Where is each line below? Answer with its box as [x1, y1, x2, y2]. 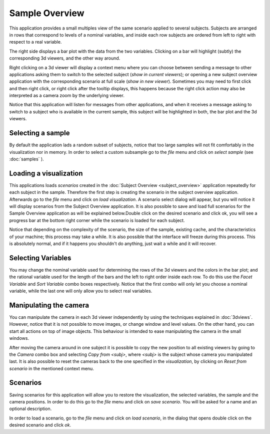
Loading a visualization [9, 169, 83, 177]
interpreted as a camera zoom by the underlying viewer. [9, 93, 124, 99]
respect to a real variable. [9, 39, 62, 45]
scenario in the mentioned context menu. [9, 365, 94, 371]
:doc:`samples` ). [9, 156, 44, 162]
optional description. [9, 406, 52, 412]
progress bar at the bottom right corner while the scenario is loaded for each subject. [9, 217, 185, 223]
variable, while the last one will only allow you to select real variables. [9, 288, 152, 294]
